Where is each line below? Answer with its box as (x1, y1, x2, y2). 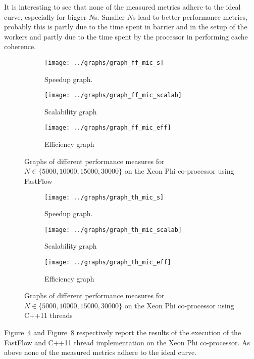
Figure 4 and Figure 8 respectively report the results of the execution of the (4, 327, 241, 338)
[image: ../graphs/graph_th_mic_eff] (44, 259, 171, 266)
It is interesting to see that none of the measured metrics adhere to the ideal (4, 2, 241, 12)
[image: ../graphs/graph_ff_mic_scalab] (44, 92, 182, 99)
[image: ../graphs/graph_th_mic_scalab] (44, 226, 182, 233)
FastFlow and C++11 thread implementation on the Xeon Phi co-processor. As (4, 337, 250, 347)
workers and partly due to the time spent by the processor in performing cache (4, 31, 248, 42)
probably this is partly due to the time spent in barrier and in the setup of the (4, 21, 247, 32)
